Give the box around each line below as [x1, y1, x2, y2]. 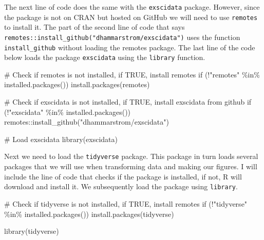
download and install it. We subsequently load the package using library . [4, 181, 238, 192]
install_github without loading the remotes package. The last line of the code [4, 42, 255, 52]
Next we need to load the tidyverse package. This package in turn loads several [4, 151, 258, 162]
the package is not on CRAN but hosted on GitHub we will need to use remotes [4, 11, 258, 22]
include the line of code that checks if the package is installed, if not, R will [4, 171, 242, 182]
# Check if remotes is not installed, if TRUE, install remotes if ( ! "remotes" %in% [4, 69, 260, 79]
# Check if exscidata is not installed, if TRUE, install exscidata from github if [4, 96, 252, 107]
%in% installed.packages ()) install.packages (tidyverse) [4, 208, 174, 219]
